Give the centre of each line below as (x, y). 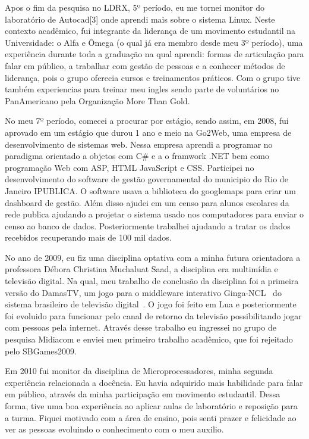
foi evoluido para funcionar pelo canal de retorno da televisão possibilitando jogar (153, 315)
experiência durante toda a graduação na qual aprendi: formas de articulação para (154, 54)
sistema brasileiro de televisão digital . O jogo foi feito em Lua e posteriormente (151, 304)
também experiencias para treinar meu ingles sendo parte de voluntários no (142, 89)
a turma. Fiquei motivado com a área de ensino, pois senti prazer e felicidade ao (151, 417)
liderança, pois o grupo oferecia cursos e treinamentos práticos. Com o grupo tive (153, 77)
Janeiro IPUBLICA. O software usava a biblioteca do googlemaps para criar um (151, 190)
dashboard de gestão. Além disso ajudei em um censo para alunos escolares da (147, 202)
